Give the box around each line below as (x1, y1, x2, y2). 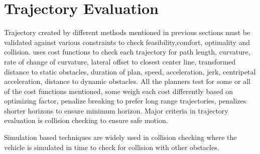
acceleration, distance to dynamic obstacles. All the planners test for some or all (4, 76, 250, 86)
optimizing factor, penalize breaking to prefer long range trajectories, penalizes (4, 95, 246, 106)
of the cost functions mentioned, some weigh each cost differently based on (4, 85, 233, 96)
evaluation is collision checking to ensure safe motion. (4, 115, 168, 125)
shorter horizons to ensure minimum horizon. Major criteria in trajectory (4, 105, 228, 115)
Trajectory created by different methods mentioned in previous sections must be (4, 27, 250, 37)
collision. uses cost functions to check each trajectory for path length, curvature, (4, 46, 250, 57)
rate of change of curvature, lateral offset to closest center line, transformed (4, 56, 236, 66)
